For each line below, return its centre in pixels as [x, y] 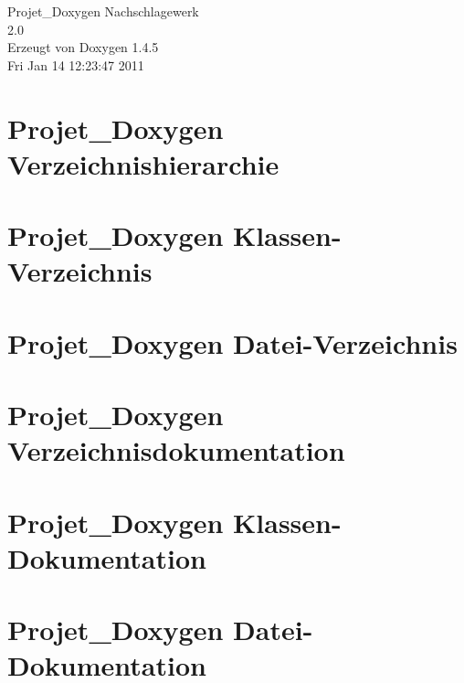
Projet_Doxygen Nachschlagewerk [103, 11]
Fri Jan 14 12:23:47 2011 [76, 64]
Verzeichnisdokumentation [176, 450]
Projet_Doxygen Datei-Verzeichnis [232, 342]
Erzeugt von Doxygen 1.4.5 [83, 47]
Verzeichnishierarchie [143, 163]
